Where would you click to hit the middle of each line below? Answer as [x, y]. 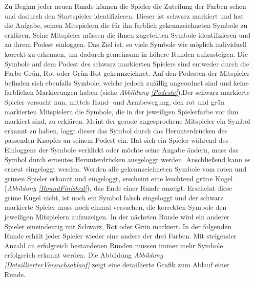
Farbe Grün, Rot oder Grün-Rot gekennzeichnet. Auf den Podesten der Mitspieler [127, 73]
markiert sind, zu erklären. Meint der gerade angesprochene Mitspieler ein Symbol [127, 121]
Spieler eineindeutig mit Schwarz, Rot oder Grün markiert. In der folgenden [118, 226]
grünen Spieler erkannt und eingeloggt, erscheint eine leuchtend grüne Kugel [118, 178]
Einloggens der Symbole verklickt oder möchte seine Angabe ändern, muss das [122, 149]
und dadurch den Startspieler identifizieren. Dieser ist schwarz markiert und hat [124, 15]
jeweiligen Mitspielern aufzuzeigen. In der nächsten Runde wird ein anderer [117, 217]
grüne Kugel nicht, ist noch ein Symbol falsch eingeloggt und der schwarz [114, 197]
